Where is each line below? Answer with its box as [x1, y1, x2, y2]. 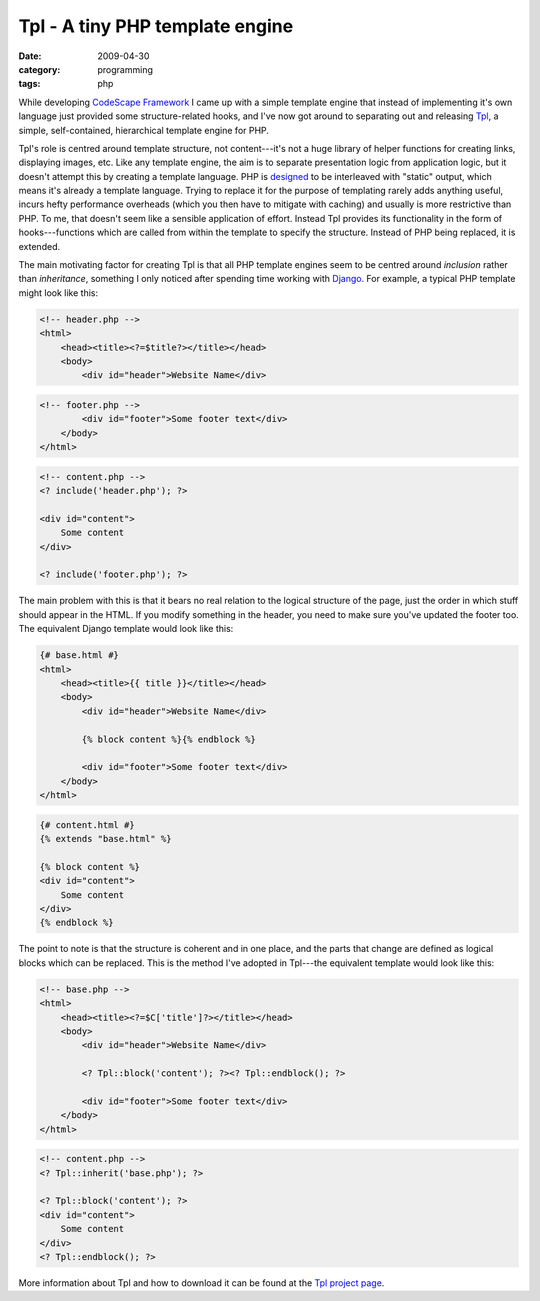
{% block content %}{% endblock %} [81, 733, 257, 745]
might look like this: [18, 286, 99, 299]
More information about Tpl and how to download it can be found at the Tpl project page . [18, 1276, 385, 1289]
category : [18, 63, 61, 75]
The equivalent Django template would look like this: [18, 623, 234, 635]
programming [97, 63, 154, 75]
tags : [18, 78, 41, 90]
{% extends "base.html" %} [39, 833, 172, 845]
